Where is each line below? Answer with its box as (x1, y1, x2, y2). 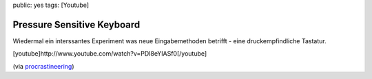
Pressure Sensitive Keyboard (12, 19, 141, 30)
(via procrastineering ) (12, 62, 75, 70)
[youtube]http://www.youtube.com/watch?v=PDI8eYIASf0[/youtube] (12, 49, 207, 58)
